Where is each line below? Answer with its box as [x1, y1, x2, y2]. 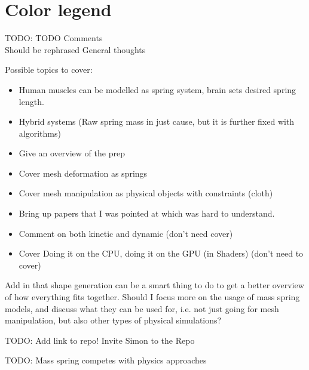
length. [19, 95, 44, 107]
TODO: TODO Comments [5, 32, 103, 44]
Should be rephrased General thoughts [5, 43, 146, 55]
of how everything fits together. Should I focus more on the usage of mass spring [5, 291, 300, 303]
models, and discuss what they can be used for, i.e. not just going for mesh [5, 302, 279, 314]
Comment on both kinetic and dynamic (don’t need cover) [19, 227, 233, 239]
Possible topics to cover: [5, 63, 93, 76]
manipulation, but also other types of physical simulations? [5, 314, 222, 326]
